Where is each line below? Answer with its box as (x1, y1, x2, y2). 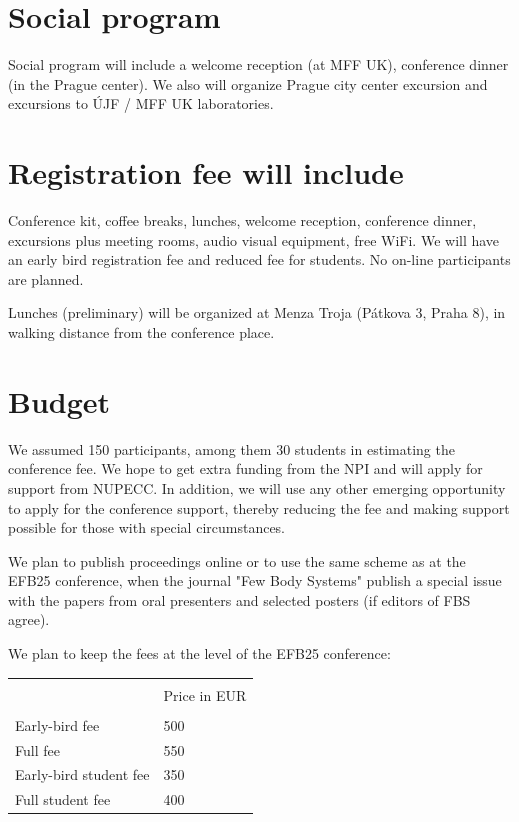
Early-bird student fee (15, 764, 150, 785)
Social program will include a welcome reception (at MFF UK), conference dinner (8, 54, 509, 75)
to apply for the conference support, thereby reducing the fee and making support (8, 497, 510, 518)
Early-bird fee (15, 714, 100, 735)
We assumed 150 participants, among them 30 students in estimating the (8, 438, 455, 459)
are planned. (8, 268, 84, 289)
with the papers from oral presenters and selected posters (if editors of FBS (8, 589, 471, 610)
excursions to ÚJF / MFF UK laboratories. (8, 93, 274, 114)
